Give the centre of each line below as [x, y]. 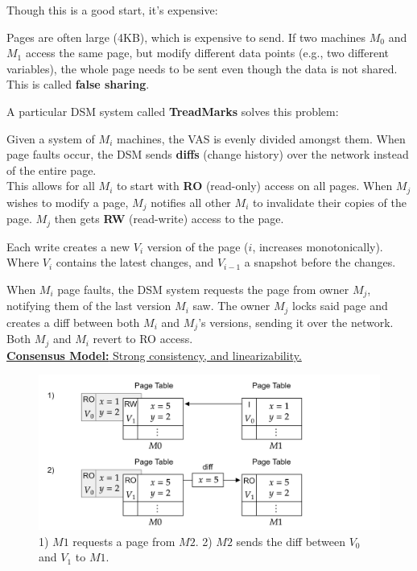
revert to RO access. [143, 339]
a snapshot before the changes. [320, 262]
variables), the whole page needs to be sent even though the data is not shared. [202, 68]
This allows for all [51, 186]
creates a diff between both [73, 322]
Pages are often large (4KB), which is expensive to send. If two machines [186, 37]
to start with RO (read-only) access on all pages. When [254, 186]
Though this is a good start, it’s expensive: [112, 10]
